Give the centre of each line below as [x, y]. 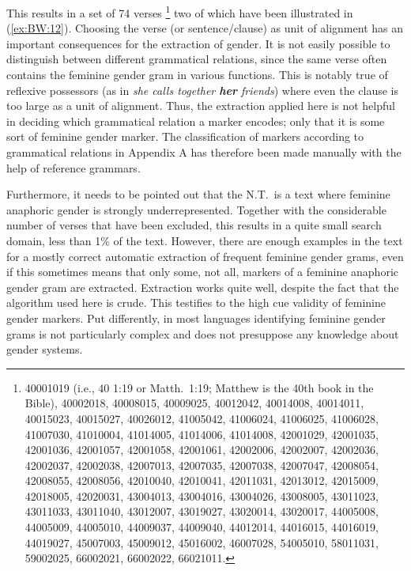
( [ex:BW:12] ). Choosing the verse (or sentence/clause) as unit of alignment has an [205, 28]
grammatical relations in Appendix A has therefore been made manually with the [204, 152]
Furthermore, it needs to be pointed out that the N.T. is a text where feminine [198, 194]
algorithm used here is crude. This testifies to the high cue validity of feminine [196, 303]
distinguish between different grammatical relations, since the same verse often [197, 59]
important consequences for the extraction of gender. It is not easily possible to [198, 43]
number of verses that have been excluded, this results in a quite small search [194, 225]
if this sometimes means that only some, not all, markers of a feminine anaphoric [202, 272]
